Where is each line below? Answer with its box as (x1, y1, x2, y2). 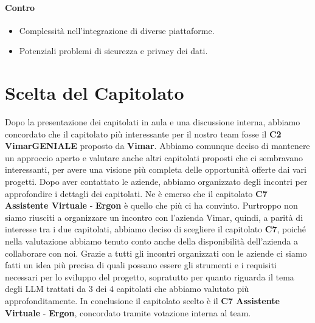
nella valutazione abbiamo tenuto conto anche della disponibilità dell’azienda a (5, 235, 298, 248)
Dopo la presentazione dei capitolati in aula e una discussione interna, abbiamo (5, 116, 300, 128)
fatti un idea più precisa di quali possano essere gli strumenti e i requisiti (5, 259, 277, 271)
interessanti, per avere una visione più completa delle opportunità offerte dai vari (5, 163, 306, 176)
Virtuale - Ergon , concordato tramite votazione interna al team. (5, 306, 251, 319)
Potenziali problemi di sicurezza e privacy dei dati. (19, 44, 208, 57)
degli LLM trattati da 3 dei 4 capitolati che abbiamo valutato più (5, 282, 249, 295)
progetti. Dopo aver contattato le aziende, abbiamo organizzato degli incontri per (5, 175, 308, 188)
